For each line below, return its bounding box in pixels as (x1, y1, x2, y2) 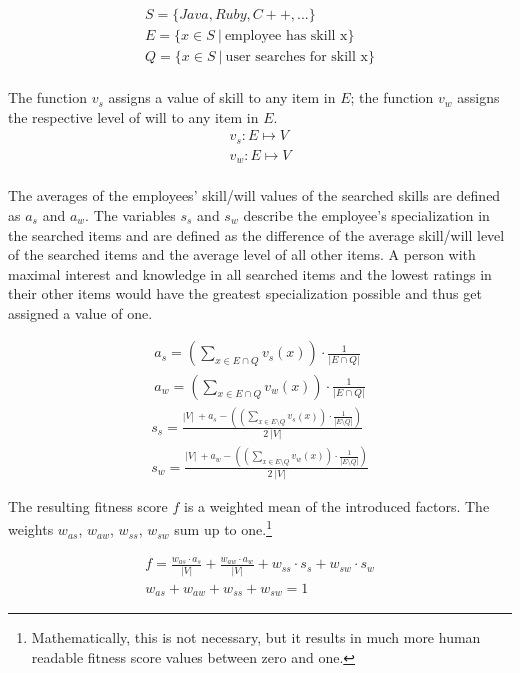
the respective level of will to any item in (8, 106, 259, 127)
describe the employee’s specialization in (243, 204, 490, 225)
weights (8, 519, 54, 540)
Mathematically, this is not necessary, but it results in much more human (31, 627, 481, 648)
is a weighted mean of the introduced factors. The (184, 495, 490, 516)
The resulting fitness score (8, 495, 168, 516)
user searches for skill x (225, 50, 368, 65)
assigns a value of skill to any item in (108, 87, 336, 108)
